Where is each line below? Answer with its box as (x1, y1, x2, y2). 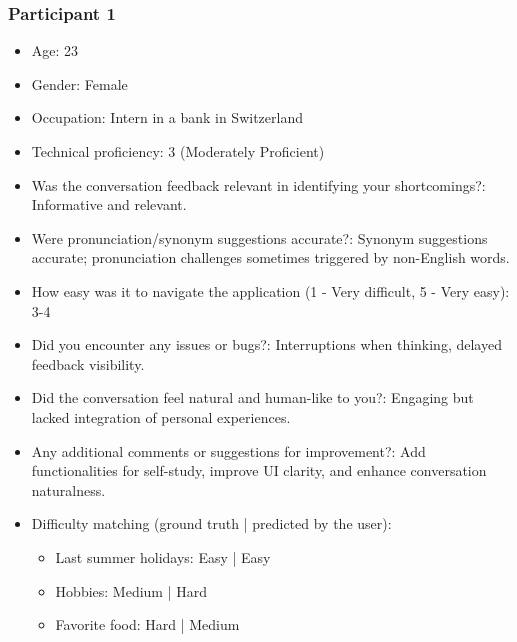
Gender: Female (31, 73, 128, 94)
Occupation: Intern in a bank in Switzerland (31, 107, 303, 128)
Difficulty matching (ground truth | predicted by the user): (31, 513, 392, 534)
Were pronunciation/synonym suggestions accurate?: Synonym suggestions (31, 227, 488, 248)
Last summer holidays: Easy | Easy (55, 546, 271, 567)
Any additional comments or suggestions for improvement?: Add (31, 440, 426, 461)
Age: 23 (31, 40, 79, 61)
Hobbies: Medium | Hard (55, 580, 208, 601)
